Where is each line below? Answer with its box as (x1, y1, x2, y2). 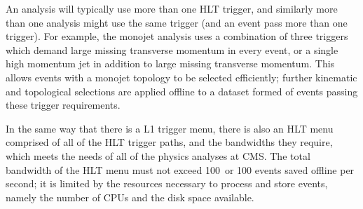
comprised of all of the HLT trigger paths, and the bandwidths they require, (6, 135, 333, 149)
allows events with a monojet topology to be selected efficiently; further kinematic (6, 69, 357, 84)
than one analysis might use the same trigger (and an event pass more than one (6, 15, 348, 29)
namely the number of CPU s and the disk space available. (6, 189, 254, 204)
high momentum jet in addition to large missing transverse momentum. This (6, 56, 335, 71)
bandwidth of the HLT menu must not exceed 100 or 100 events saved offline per (6, 162, 355, 177)
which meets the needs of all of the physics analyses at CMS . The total (6, 148, 310, 163)
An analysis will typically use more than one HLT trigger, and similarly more (6, 1, 338, 15)
